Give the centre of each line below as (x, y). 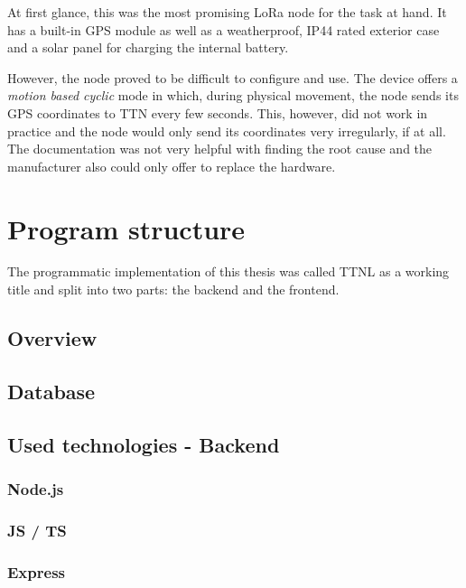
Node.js (36, 488)
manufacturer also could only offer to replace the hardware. (172, 166)
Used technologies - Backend (144, 444)
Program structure (126, 228)
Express (36, 571)
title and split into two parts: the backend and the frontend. (173, 289)
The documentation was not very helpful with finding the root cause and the (220, 149)
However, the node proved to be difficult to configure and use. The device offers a (233, 77)
